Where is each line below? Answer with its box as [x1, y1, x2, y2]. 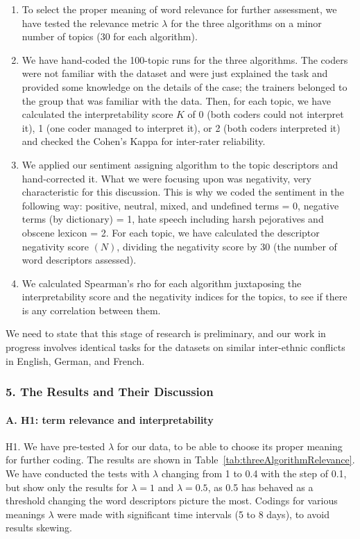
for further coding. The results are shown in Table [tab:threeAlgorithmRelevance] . [6, 452, 355, 467]
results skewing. [6, 520, 72, 535]
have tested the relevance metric [22, 15, 159, 30]
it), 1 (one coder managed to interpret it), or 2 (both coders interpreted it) [22, 120, 341, 135]
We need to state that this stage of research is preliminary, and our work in [6, 326, 326, 341]
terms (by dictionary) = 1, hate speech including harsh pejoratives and [22, 212, 324, 226]
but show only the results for [6, 479, 128, 494]
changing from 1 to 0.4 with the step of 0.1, [161, 466, 347, 481]
